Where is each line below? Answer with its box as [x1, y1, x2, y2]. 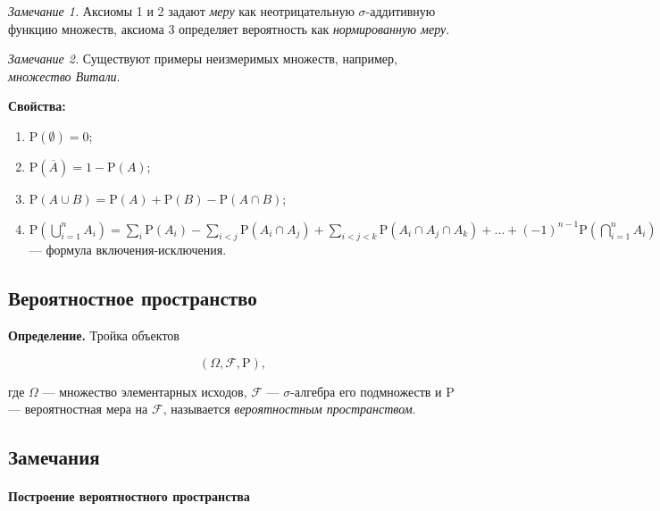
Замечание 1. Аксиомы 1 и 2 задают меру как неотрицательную [8, 2, 355, 20]
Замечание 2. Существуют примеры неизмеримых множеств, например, [8, 49, 397, 68]
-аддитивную [365, 2, 436, 20]
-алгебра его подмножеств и [290, 381, 442, 400]
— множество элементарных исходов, [42, 381, 247, 400]
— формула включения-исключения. [29, 240, 227, 259]
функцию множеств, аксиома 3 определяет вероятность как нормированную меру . [8, 19, 450, 38]
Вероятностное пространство [8, 284, 257, 312]
